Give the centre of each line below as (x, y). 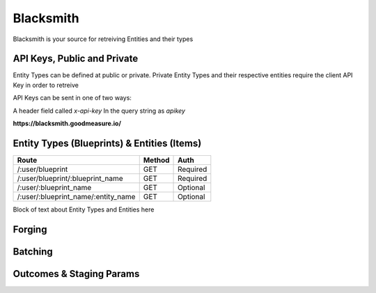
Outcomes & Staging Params (76, 274)
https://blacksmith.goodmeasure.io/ (67, 124)
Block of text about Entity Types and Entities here (84, 209)
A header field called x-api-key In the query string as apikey (99, 111)
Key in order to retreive (46, 85)
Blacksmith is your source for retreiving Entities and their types (103, 39)
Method (156, 160)
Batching (33, 252)
